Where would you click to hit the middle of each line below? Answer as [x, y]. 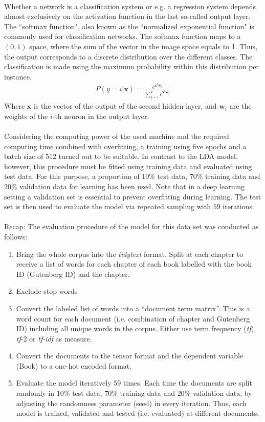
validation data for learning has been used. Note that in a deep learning [132, 186]
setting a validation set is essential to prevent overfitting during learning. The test [133, 196]
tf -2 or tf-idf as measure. [54, 338]
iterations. [238, 206]
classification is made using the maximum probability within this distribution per [132, 66]
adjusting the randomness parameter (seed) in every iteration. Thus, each [131, 403]
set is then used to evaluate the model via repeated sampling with [107, 206]
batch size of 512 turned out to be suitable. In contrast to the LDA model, [121, 156]
